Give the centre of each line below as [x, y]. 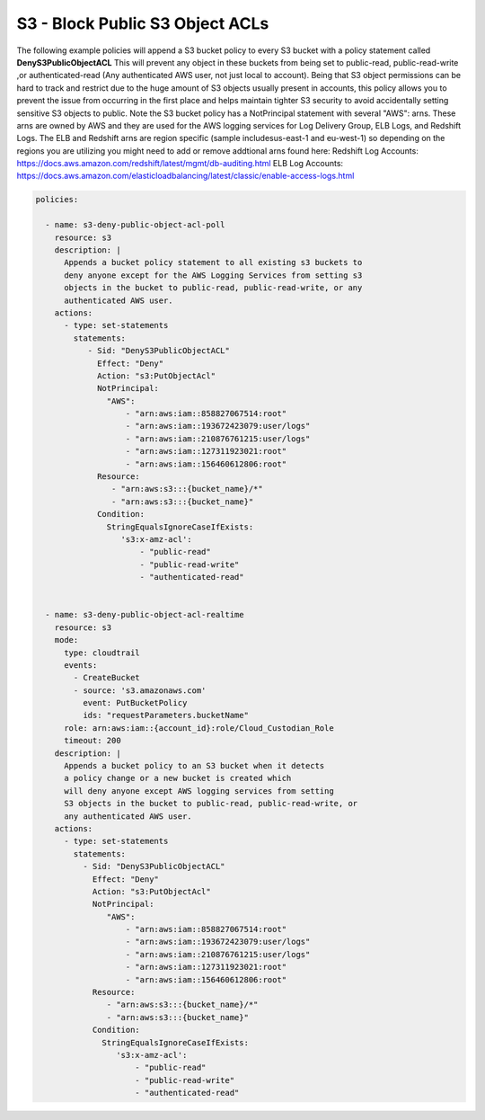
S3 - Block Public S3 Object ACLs [143, 23]
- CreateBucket [107, 678]
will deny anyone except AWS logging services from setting [199, 791]
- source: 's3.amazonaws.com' [140, 690]
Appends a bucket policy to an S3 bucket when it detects [194, 766]
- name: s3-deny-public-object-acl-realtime [145, 615]
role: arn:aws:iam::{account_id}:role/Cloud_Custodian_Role [199, 728]
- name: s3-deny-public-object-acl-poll [135, 225]
